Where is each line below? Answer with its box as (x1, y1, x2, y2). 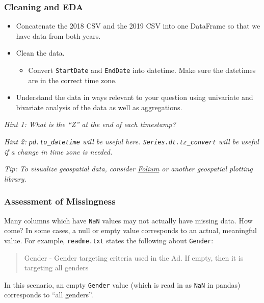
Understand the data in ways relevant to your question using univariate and (16, 92, 253, 103)
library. (4, 173, 27, 184)
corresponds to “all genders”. (4, 289, 93, 300)
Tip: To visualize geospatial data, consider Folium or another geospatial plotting (4, 163, 253, 174)
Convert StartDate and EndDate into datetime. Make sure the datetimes (28, 65, 256, 75)
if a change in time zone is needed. (4, 146, 113, 157)
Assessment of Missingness (4, 195, 116, 208)
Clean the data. (16, 47, 65, 58)
